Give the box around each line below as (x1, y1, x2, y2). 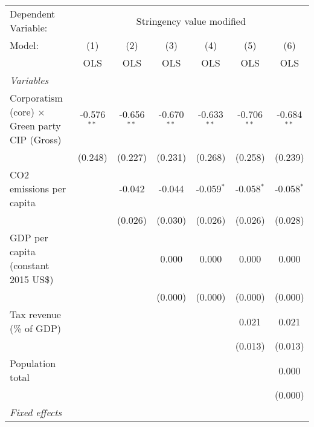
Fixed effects (10, 405, 62, 419)
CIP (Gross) (10, 132, 62, 146)
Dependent (10, 7, 56, 21)
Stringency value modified (136, 13, 246, 28)
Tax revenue (10, 307, 61, 321)
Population (10, 356, 56, 370)
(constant (10, 258, 50, 272)
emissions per (10, 181, 66, 195)
